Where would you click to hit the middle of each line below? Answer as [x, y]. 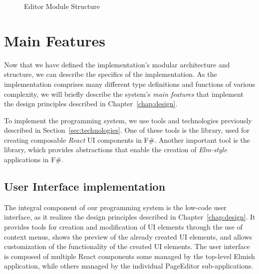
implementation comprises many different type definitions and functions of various [130, 84]
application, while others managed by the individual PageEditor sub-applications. [129, 266]
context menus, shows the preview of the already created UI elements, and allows [128, 236]
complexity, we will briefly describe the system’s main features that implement [124, 94]
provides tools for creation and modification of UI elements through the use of [124, 227]
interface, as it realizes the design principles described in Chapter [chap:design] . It [130, 217]
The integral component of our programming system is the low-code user [115, 207]
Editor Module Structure [62, 6]
